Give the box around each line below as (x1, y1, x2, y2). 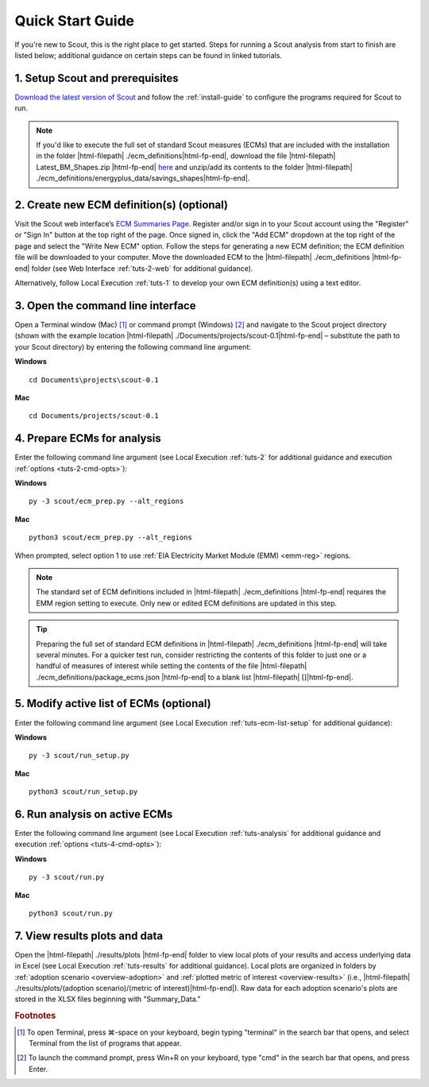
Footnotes (14, 1010, 56, 1021)
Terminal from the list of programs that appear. (29, 1038, 182, 1048)
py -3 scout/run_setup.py (29, 751, 130, 760)
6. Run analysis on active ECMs (14, 807, 173, 821)
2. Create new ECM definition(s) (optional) (14, 199, 229, 211)
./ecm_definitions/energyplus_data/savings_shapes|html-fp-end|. (36, 173, 250, 183)
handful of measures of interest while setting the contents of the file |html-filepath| (36, 661, 307, 671)
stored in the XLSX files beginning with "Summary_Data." (14, 994, 201, 1004)
